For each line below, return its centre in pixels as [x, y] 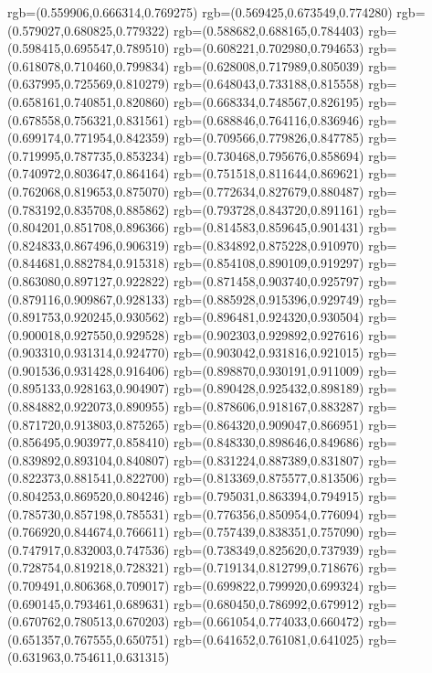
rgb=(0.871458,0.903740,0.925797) [269, 280]
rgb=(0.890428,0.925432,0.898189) [269, 388]
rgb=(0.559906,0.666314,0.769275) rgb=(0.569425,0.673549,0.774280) [200, 12]
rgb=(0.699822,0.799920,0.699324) [269, 585]
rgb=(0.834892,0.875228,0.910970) [269, 245]
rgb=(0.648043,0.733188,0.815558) [269, 84]
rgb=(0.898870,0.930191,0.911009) [269, 370]
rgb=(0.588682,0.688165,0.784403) [269, 30]
